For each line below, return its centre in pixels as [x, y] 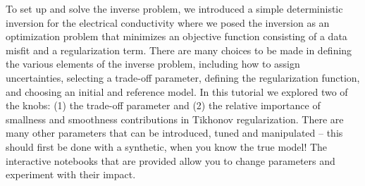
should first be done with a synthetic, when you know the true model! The [167, 146]
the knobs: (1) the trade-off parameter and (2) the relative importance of [163, 105]
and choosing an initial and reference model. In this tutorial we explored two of [177, 91]
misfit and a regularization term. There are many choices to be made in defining [179, 50]
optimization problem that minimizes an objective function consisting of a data [177, 36]
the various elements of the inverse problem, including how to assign [153, 64]
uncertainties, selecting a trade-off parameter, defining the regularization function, [183, 77]
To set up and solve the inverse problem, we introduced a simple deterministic [174, 8]
